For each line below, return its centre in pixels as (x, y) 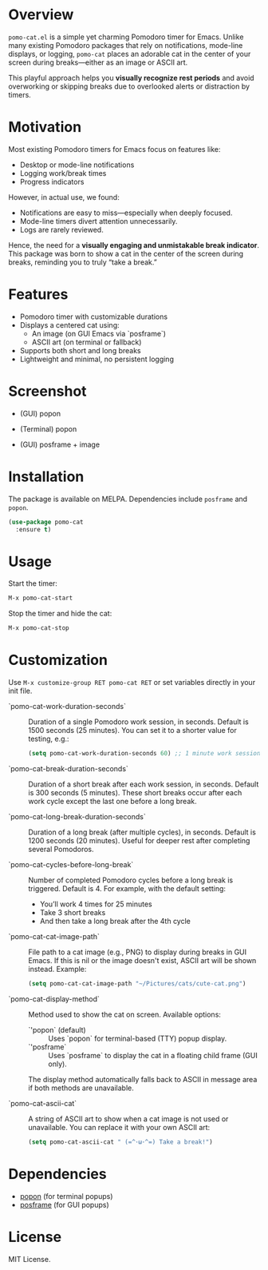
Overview (41, 15)
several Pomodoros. (61, 849)
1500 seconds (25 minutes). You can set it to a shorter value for (132, 731)
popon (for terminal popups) (66, 1196)
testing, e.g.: (49, 739)
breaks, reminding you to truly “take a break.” (83, 262)
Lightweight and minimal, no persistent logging (97, 359)
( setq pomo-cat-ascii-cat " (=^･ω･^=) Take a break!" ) (120, 1142)
